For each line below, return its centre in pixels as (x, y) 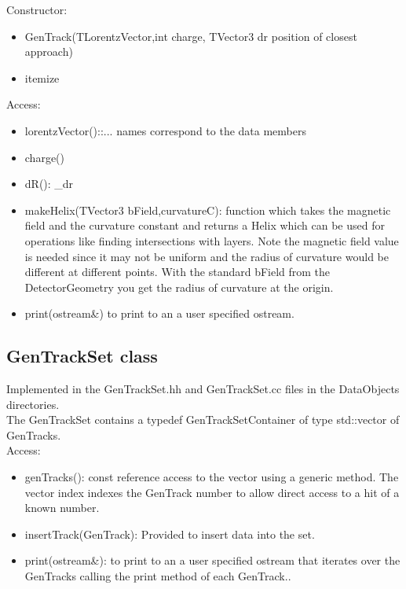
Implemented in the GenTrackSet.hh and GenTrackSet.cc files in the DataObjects (203, 389)
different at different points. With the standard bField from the (177, 272)
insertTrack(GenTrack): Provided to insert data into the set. (170, 534)
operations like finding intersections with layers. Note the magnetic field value (212, 240)
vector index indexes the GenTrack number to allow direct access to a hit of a (212, 492)
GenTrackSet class (82, 356)
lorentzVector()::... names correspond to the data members (165, 130)
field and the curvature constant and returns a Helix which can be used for (205, 225)
